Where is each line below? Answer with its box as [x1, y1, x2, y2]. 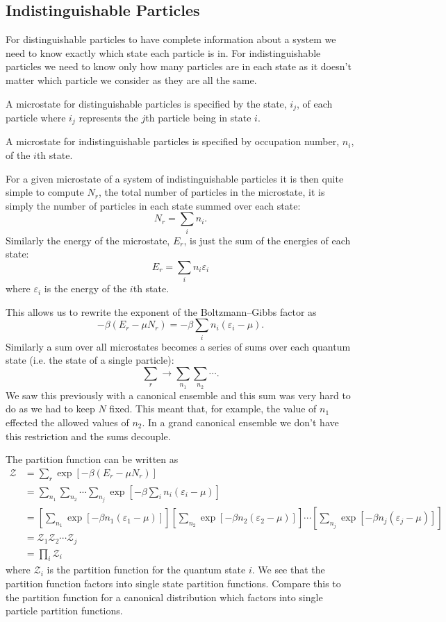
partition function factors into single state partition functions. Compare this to [6, 576, 341, 590]
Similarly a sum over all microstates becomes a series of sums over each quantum [6, 339, 351, 353]
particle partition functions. [6, 603, 123, 618]
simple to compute [6, 185, 84, 199]
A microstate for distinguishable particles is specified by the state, [6, 96, 287, 110]
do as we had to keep [6, 401, 95, 416]
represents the [79, 110, 138, 125]
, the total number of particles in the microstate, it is [98, 185, 325, 199]
